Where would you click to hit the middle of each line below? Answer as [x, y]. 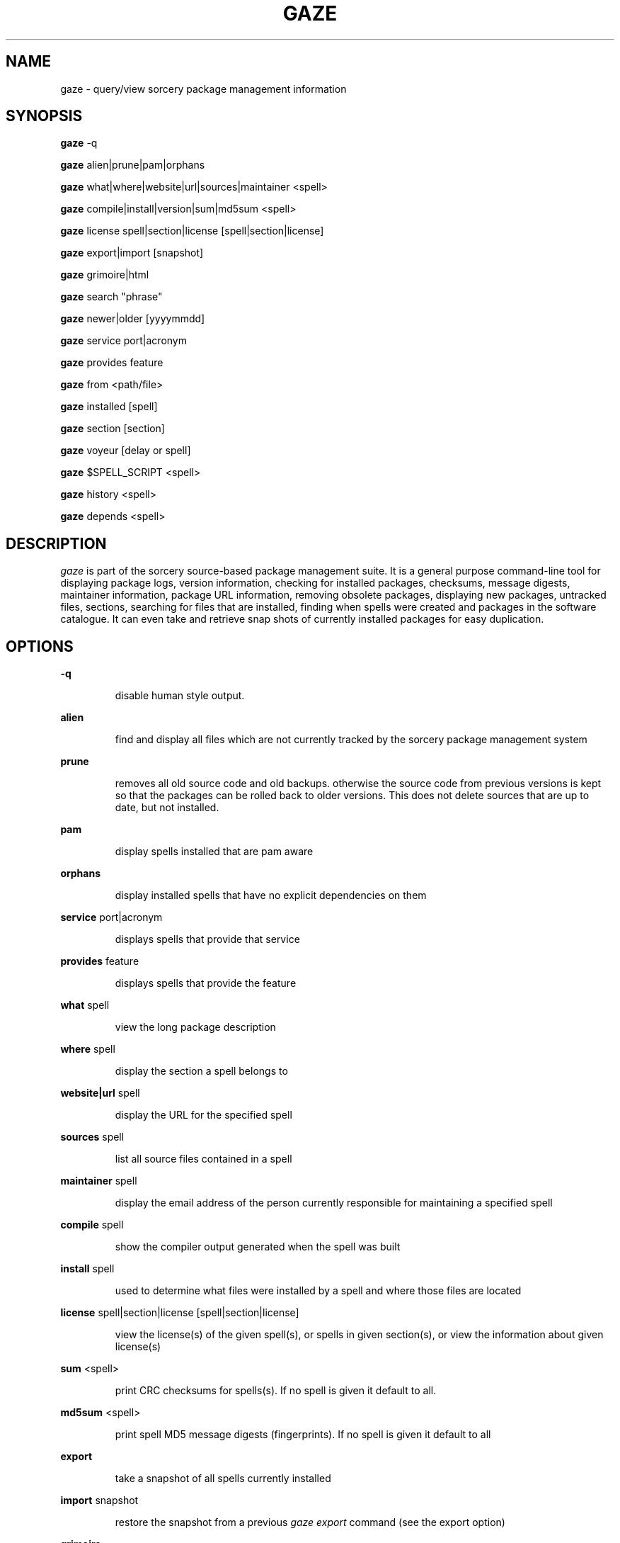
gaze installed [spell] [109, 407]
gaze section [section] [113, 429]
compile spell [92, 1225]
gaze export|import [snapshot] [132, 253]
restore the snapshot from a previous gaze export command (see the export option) [310, 1522]
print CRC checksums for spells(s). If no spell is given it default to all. [276, 1391]
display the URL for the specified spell [203, 1115]
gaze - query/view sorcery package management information [203, 89]
